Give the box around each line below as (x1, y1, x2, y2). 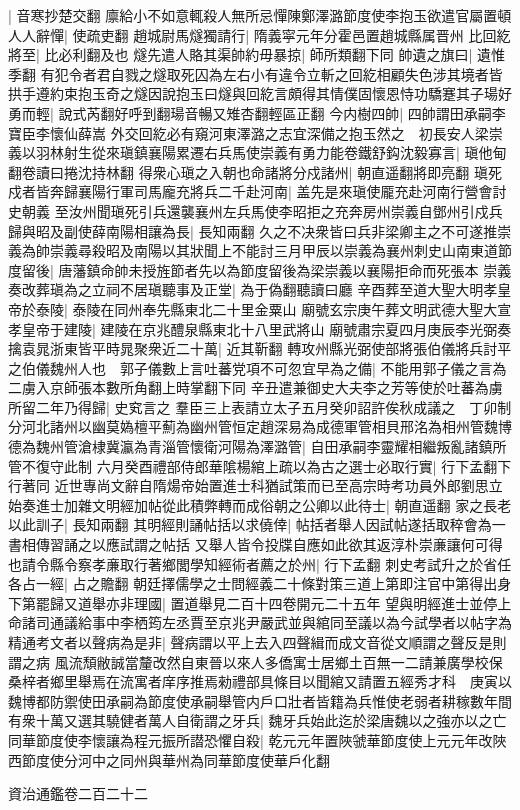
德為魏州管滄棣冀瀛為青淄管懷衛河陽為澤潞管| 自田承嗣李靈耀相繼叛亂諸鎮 (8, 436, 493, 457)
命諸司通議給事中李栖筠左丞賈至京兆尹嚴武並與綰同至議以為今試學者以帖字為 (8, 612, 512, 633)
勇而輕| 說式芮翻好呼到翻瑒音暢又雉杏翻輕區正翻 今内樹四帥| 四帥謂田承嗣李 (8, 102, 506, 123)
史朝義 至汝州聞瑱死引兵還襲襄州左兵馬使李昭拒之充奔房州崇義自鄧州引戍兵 (8, 200, 503, 221)
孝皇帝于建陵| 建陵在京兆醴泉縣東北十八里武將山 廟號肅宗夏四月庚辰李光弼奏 (8, 318, 512, 339)
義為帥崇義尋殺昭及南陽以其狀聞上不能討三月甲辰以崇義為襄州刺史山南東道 (8, 240, 498, 261)
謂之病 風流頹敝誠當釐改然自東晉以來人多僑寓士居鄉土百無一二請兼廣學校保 (8, 651, 503, 672)
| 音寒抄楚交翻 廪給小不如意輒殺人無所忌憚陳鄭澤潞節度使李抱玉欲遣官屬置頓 (8, 5, 512, 25)
